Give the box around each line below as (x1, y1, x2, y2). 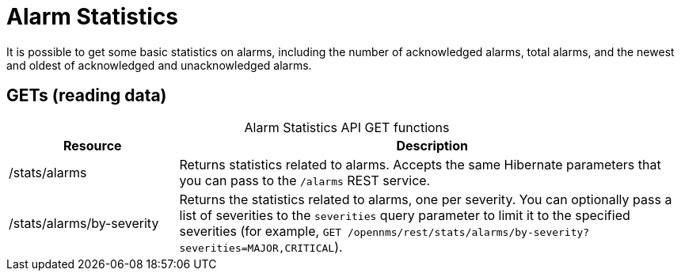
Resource (63, 137, 122, 154)
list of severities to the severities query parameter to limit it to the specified (179, 207, 630, 223)
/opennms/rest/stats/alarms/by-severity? (347, 226, 590, 238)
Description (396, 137, 468, 154)
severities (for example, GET (179, 222, 342, 239)
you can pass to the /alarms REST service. (179, 172, 431, 188)
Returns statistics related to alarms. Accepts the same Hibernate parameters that (179, 156, 661, 173)
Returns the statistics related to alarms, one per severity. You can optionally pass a (179, 191, 672, 207)
